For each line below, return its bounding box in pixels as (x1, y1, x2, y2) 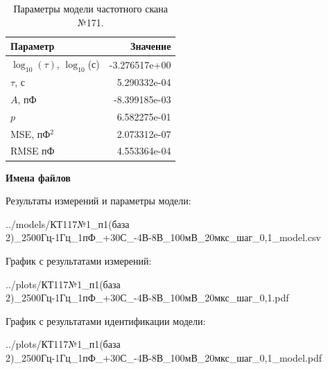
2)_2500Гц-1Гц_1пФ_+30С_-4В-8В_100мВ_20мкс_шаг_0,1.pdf (6, 290, 289, 305)
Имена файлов (6, 170, 71, 184)
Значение (130, 39, 171, 53)
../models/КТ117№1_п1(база (6, 216, 130, 231)
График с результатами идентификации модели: (6, 313, 206, 328)
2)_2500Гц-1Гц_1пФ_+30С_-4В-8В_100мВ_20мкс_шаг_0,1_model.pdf (6, 350, 322, 364)
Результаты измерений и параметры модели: (6, 193, 191, 208)
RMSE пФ (10, 143, 55, 158)
